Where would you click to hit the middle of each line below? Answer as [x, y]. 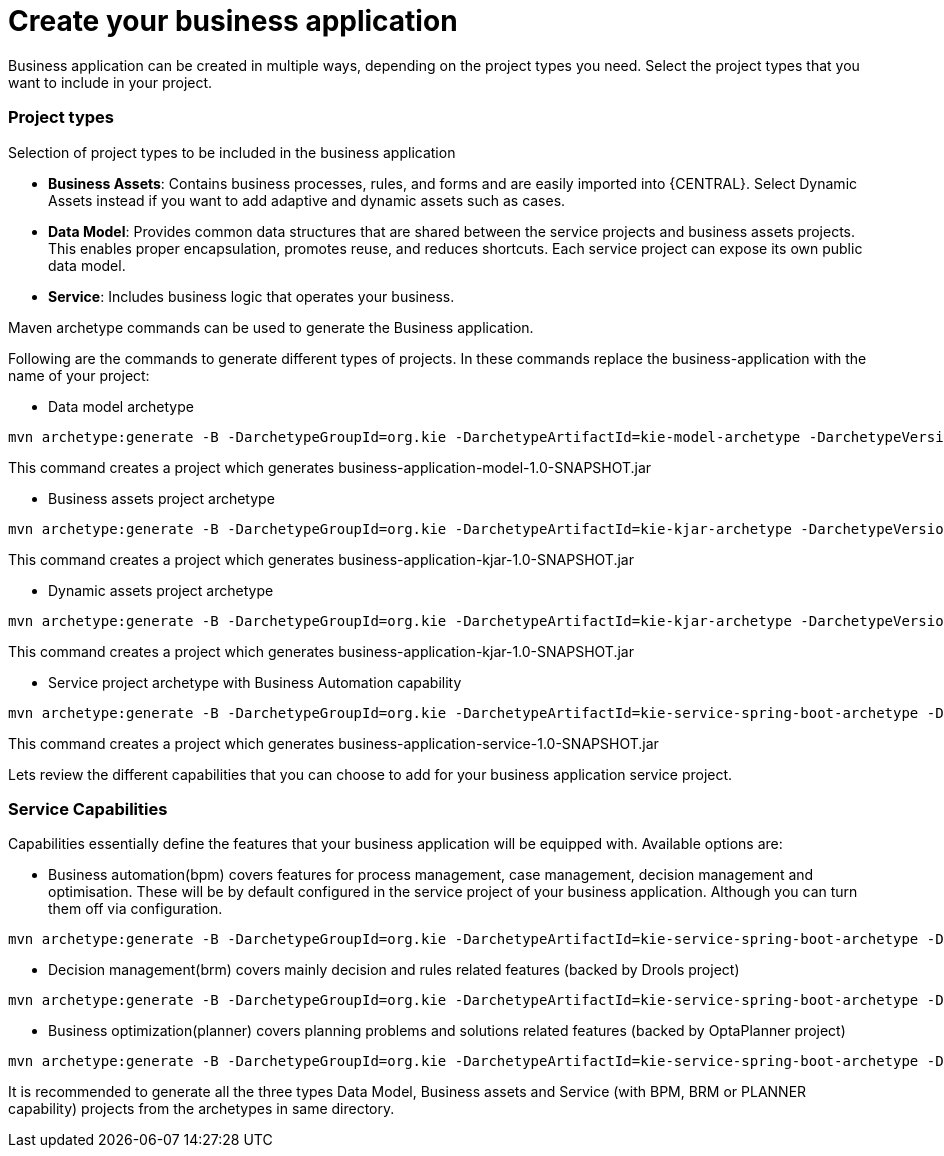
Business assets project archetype [161, 498]
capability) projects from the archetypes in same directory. [201, 1109]
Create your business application [233, 21]
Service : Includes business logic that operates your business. [251, 296]
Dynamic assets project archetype [161, 590]
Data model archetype [121, 406]
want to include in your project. [110, 82]
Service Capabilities [88, 808]
